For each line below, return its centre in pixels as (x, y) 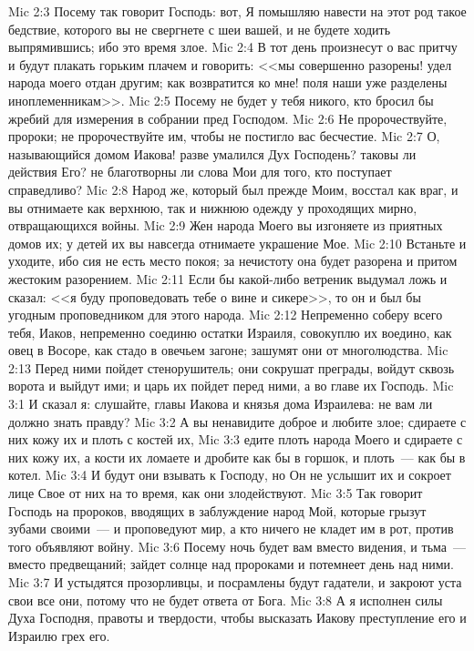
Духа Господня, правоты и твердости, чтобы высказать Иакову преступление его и (237, 618)
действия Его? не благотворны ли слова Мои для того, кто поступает (200, 172)
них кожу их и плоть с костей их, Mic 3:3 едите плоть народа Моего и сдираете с (236, 439)
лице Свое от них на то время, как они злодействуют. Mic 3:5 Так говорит (216, 493)
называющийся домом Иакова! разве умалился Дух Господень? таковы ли (212, 153)
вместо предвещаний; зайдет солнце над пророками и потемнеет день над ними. (231, 564)
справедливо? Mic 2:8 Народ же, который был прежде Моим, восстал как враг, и (233, 189)
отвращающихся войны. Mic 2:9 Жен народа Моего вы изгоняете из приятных (226, 225)
